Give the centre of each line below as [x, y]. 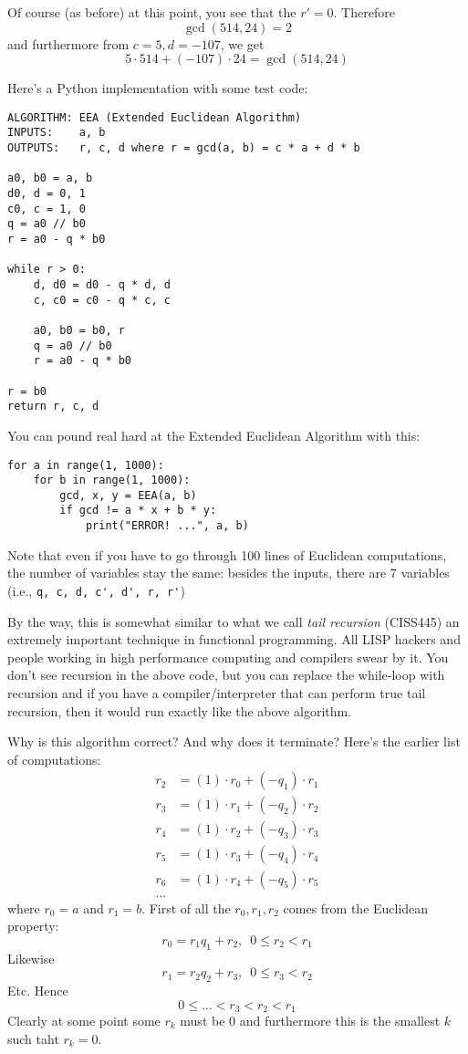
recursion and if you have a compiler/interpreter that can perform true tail [217, 693]
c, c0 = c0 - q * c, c [102, 300]
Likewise [31, 958]
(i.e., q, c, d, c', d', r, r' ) [96, 590]
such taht [33, 1038]
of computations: [54, 759]
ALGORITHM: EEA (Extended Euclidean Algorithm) [155, 117]
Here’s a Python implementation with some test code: [158, 88]
